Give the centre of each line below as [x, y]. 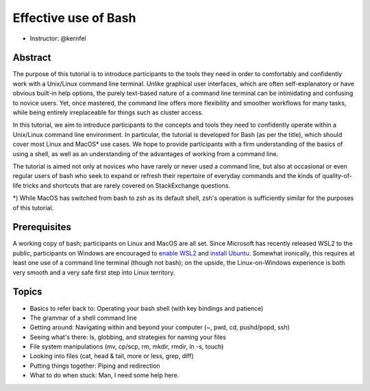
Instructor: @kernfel [58, 38]
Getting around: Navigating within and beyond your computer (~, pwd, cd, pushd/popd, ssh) [160, 327]
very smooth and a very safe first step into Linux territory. [94, 272]
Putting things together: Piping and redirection [95, 366]
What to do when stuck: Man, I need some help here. [104, 375]
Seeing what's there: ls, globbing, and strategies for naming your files [128, 337]
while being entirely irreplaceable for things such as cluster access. [108, 112]
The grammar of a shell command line [83, 318]
